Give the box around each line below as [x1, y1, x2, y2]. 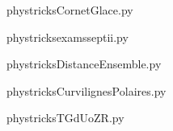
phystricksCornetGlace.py [6, 2, 133, 18]
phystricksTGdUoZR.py [6, 109, 124, 126]
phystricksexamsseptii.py [6, 28, 129, 45]
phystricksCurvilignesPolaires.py [6, 82, 167, 99]
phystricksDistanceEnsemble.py [6, 55, 162, 72]
